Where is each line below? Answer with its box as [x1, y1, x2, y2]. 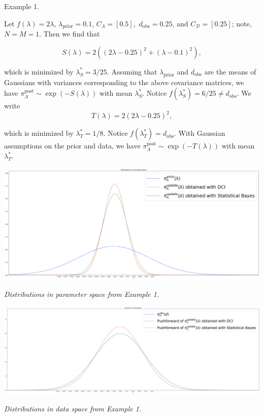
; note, [232, 18, 252, 28]
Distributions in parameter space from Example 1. [4, 289, 159, 299]
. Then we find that [39, 28, 100, 39]
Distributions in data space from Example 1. [4, 403, 142, 413]
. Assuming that [107, 66, 157, 77]
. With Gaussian [174, 128, 225, 138]
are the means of [204, 66, 256, 77]
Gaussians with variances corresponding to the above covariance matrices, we [4, 77, 244, 87]
